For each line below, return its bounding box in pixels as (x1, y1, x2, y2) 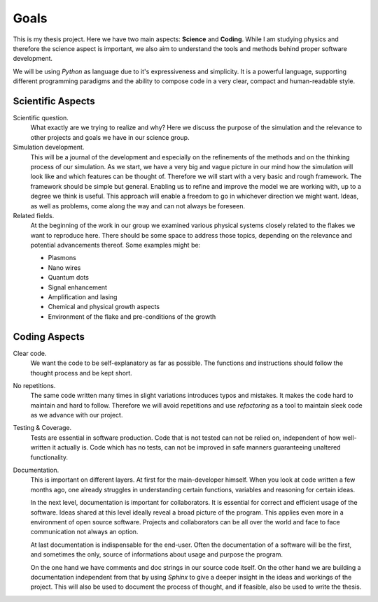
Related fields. (13, 211, 55, 220)
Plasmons (48, 254, 76, 262)
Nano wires (48, 263, 81, 272)
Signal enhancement (48, 283, 108, 292)
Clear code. (13, 349, 47, 357)
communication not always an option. (30, 528, 139, 536)
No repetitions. (13, 381, 56, 389)
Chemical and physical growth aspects (48, 303, 160, 311)
